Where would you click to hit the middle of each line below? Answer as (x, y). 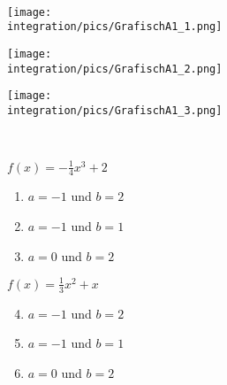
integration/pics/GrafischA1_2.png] (115, 69)
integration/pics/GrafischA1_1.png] (115, 27)
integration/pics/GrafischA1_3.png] (115, 110)
